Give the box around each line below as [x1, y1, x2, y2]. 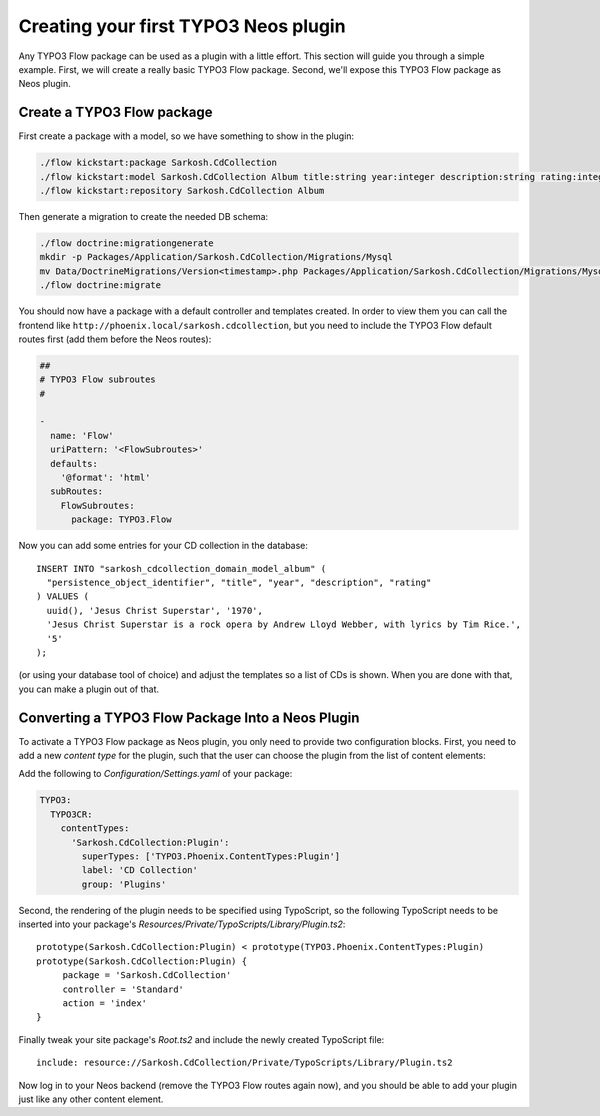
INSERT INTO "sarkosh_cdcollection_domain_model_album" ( [36, 563, 327, 574]
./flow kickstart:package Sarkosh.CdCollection [39, 157, 277, 169]
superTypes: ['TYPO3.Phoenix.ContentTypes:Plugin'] [81, 850, 341, 862]
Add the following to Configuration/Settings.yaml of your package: [18, 768, 293, 780]
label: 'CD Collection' [81, 865, 199, 876]
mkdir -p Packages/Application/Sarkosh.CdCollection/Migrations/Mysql [39, 251, 394, 263]
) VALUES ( [36, 591, 90, 602]
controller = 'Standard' [62, 983, 185, 995]
